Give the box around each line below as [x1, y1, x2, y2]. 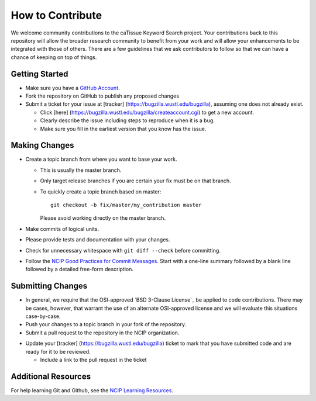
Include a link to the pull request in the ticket [40, 357, 147, 364]
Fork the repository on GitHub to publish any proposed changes [25, 92, 180, 99]
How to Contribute [11, 9, 102, 22]
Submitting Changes [11, 281, 88, 291]
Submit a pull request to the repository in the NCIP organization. [25, 329, 180, 336]
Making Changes [11, 140, 74, 150]
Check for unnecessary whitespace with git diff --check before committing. [25, 247, 221, 254]
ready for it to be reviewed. [25, 348, 91, 355]
